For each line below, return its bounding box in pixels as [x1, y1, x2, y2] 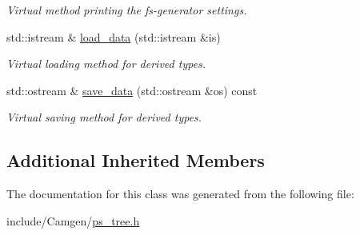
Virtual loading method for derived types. [6, 55, 206, 72]
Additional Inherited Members [6, 148, 265, 173]
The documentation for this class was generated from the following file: [6, 185, 354, 202]
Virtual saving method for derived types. [6, 109, 202, 125]
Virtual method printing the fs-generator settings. [6, 2, 247, 18]
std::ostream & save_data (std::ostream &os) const [6, 82, 258, 98]
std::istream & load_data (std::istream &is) [6, 28, 221, 45]
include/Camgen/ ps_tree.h [6, 212, 140, 229]
